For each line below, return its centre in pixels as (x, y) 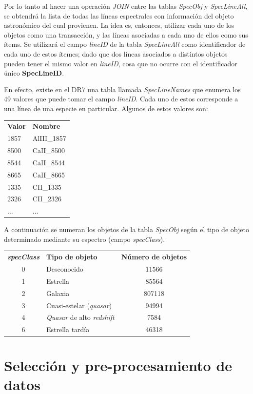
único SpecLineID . (34, 73)
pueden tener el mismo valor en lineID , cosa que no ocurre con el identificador (121, 63)
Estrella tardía (68, 329)
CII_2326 (47, 199)
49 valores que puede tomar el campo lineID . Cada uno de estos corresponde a (121, 99)
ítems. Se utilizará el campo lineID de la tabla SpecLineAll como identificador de (125, 44)
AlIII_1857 (49, 138)
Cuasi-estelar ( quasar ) (79, 305)
